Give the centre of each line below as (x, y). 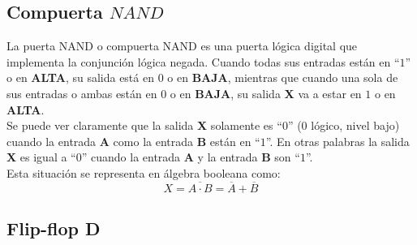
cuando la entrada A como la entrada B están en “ (133, 141)
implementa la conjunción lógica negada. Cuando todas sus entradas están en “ (203, 61)
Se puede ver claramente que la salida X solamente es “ (144, 125)
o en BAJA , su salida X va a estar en (266, 93)
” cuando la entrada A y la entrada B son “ (191, 157)
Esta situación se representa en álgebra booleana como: (144, 172)
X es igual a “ (41, 157)
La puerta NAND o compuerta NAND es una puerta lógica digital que (182, 46)
